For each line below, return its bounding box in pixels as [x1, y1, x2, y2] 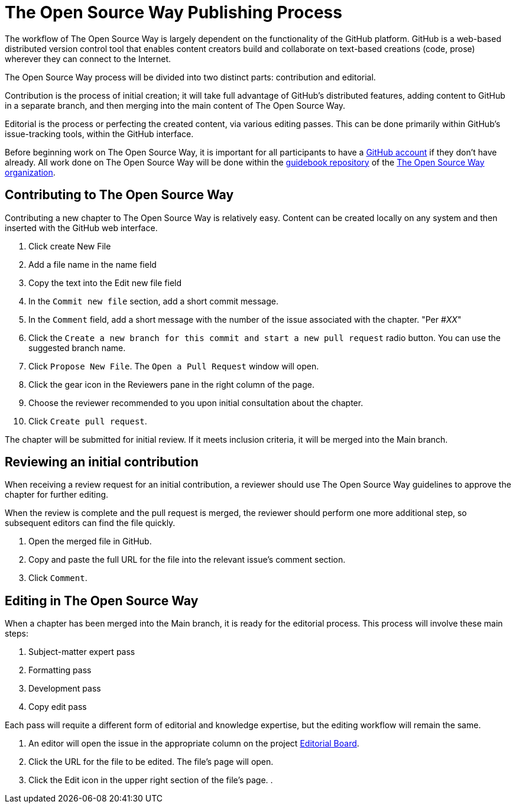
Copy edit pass [28, 702, 87, 712]
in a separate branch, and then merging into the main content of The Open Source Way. [5, 100, 346, 111]
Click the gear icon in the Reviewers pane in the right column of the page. [28, 379, 314, 390]
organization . [5, 167, 56, 177]
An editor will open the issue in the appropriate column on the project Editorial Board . [28, 738, 359, 749]
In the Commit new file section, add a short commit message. [28, 296, 278, 306]
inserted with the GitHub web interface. [5, 222, 158, 233]
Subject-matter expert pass [28, 647, 135, 657]
